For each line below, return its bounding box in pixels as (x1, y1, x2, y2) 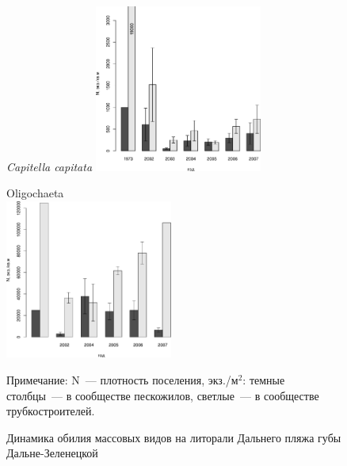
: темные (242, 371, 285, 388)
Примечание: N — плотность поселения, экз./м (6, 371, 238, 388)
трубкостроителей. (6, 403, 95, 419)
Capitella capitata (6, 158, 93, 174)
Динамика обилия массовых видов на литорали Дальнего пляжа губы (6, 429, 341, 445)
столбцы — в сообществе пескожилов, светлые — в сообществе (6, 387, 319, 403)
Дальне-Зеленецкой (6, 445, 98, 461)
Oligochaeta (6, 185, 64, 201)
